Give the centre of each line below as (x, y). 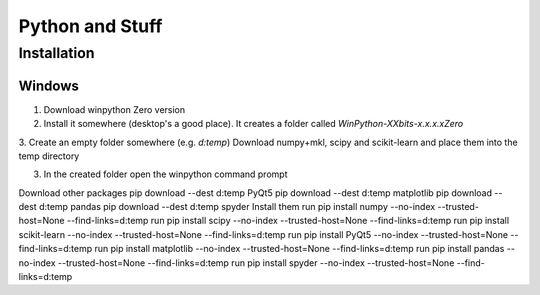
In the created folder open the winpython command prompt (165, 174)
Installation (56, 53)
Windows (48, 85)
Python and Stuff (90, 26)
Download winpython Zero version (114, 109)
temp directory (49, 156)
